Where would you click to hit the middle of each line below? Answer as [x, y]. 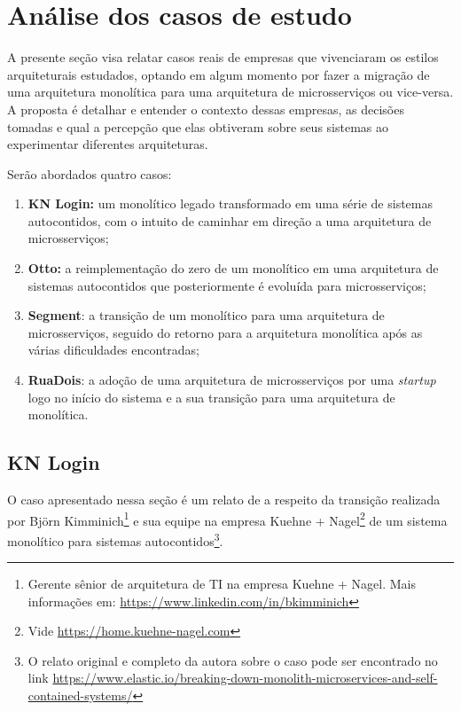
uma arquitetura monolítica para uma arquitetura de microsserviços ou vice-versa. [230, 92]
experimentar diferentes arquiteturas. [108, 144]
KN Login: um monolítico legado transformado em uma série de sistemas [230, 203]
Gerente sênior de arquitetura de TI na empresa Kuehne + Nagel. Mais [222, 584]
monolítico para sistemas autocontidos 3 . [115, 539]
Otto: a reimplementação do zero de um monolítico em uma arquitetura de [233, 268]
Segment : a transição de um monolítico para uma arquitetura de [206, 315]
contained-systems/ [80, 695]
